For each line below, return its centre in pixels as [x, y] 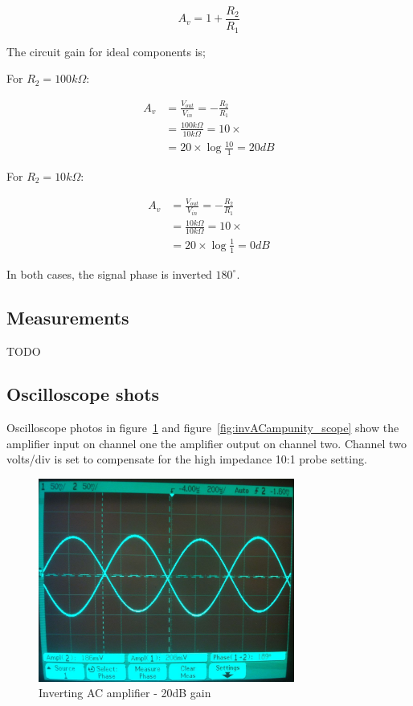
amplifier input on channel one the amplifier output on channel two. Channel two [206, 443]
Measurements [68, 317]
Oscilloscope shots [83, 394]
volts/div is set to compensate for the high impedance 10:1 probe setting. [187, 459]
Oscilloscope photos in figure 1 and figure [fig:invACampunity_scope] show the [203, 428]
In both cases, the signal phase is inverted [109, 273]
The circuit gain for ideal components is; [106, 51]
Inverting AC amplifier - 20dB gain [125, 693]
